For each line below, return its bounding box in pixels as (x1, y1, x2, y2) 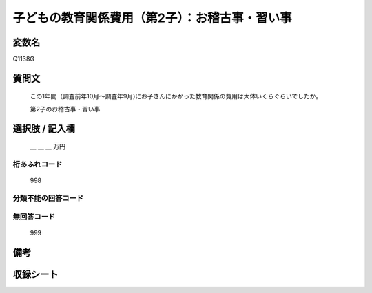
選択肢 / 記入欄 (12, 122, 76, 134)
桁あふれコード (12, 160, 63, 169)
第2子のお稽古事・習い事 (30, 105, 101, 113)
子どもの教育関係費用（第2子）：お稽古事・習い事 (12, 10, 292, 25)
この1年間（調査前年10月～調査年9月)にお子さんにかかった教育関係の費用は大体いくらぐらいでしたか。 (30, 92, 322, 100)
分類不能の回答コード (12, 193, 84, 203)
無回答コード (12, 212, 56, 221)
